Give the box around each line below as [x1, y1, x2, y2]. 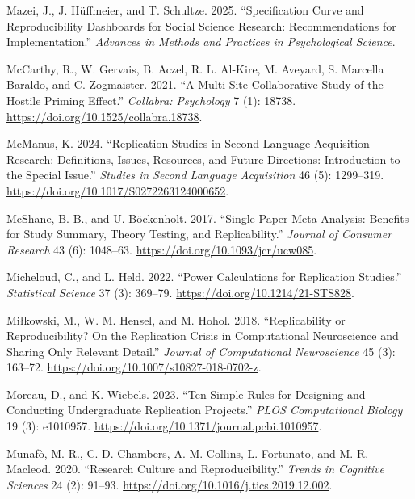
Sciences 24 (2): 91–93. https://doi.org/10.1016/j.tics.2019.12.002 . [6, 476, 333, 493]
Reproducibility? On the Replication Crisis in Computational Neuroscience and [6, 327, 399, 344]
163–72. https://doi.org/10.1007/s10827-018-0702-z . [6, 359, 262, 375]
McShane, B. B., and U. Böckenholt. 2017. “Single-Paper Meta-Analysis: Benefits [6, 209, 409, 226]
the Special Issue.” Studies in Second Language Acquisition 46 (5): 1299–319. [6, 166, 384, 183]
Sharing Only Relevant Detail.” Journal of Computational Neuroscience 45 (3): [6, 342, 396, 359]
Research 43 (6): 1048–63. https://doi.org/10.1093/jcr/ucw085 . [6, 241, 317, 258]
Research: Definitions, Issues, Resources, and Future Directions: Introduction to [6, 150, 400, 167]
